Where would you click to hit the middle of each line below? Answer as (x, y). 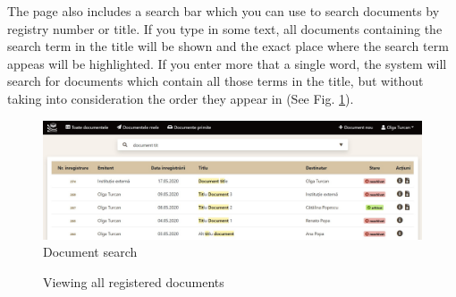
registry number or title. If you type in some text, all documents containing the (225, 28)
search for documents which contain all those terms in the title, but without (215, 81)
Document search (90, 252)
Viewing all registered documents (134, 282)
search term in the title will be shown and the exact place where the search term (228, 46)
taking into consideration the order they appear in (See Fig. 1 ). (181, 98)
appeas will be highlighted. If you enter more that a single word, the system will (227, 63)
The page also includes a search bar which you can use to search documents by (224, 11)
